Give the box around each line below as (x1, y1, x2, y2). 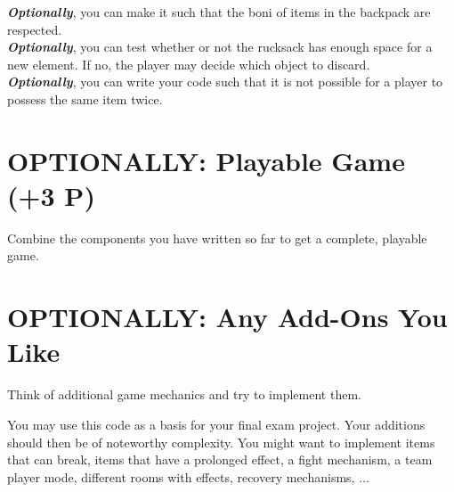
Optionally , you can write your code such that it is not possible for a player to (7, 72, 443, 91)
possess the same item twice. (7, 89, 163, 108)
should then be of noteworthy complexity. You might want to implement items (7, 432, 435, 451)
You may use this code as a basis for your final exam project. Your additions (7, 414, 426, 433)
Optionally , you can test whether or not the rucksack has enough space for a (7, 37, 433, 56)
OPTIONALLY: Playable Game (7, 142, 405, 178)
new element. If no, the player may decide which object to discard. (7, 54, 370, 73)
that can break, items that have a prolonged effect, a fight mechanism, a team (7, 450, 433, 469)
